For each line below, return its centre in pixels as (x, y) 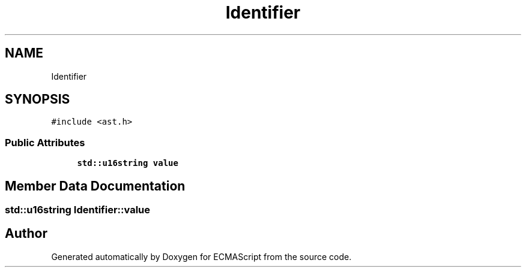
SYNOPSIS (38, 99)
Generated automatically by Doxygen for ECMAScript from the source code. (201, 256)
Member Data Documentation (95, 186)
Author (26, 234)
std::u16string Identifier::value (77, 210)
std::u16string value (128, 163)
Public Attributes (45, 142)
